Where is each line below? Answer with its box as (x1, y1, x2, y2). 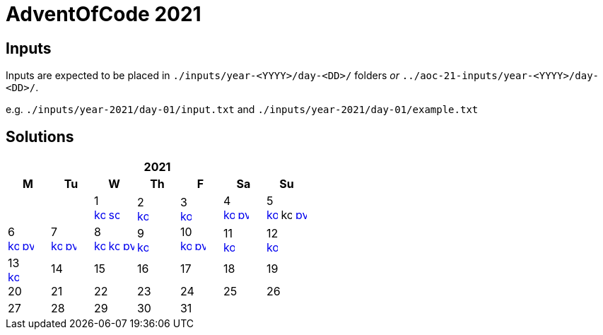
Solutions (6, 127, 74, 146)
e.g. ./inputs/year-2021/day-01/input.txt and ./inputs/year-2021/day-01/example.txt (6, 103, 479, 116)
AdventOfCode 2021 (6, 2, 201, 26)
